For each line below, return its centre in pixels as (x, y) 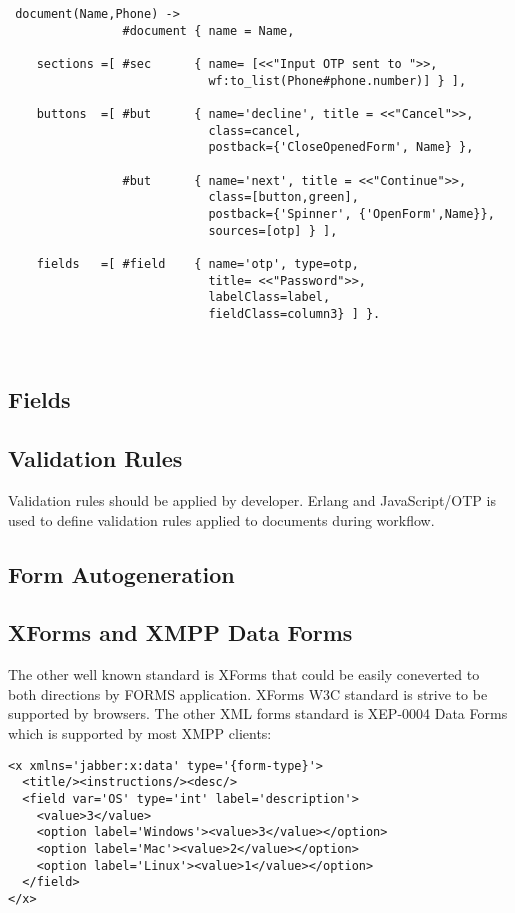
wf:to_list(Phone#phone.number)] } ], (337, 80)
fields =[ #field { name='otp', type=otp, (197, 263)
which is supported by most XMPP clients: (140, 733)
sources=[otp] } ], (273, 230)
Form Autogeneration (121, 573)
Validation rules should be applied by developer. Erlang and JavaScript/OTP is (252, 500)
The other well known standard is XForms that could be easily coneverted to (244, 674)
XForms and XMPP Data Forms (180, 632)
